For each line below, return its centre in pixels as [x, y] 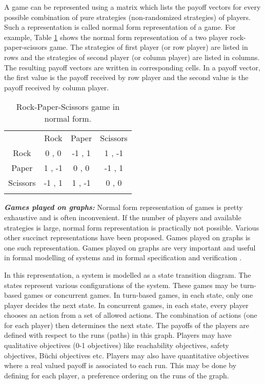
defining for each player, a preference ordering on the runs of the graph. [117, 375]
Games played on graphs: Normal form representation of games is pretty [124, 207]
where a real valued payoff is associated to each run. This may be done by [120, 365]
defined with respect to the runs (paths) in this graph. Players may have [118, 335]
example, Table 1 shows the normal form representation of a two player [116, 37]
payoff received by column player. [57, 87]
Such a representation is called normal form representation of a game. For [120, 27]
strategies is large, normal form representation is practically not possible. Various [132, 227]
